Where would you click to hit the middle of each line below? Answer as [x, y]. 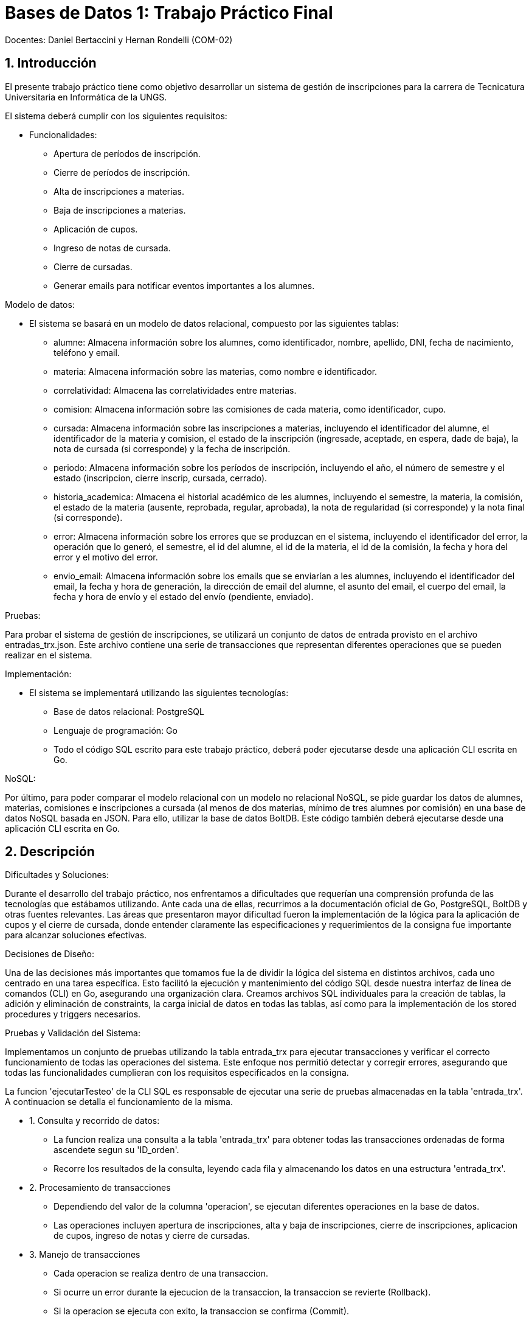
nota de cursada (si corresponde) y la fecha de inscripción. [172, 448]
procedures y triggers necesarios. [73, 1014]
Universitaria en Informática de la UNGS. [86, 97]
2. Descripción [50, 852]
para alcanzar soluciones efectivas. [76, 935]
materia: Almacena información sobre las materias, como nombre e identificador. [216, 371]
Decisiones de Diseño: [50, 954]
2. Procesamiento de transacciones [100, 1188]
